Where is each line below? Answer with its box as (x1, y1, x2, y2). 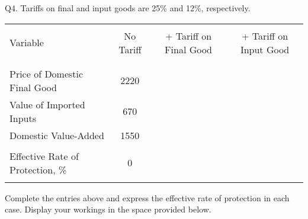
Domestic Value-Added (9, 128, 104, 142)
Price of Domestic (9, 66, 84, 80)
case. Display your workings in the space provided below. (5, 203, 211, 215)
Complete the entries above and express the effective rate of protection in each (5, 191, 290, 204)
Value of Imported (9, 97, 85, 111)
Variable (9, 36, 44, 50)
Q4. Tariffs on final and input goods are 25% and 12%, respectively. (5, 2, 251, 14)
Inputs (9, 111, 36, 125)
